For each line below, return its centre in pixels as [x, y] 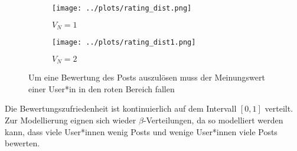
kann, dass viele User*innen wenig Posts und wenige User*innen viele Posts [141, 131]
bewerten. [22, 143]
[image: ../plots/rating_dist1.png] [124, 43]
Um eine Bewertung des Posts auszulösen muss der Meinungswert [147, 77]
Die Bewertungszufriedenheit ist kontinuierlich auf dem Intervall [121, 108]
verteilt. [279, 108]
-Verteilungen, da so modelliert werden [213, 120]
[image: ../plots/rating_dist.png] [122, 8]
